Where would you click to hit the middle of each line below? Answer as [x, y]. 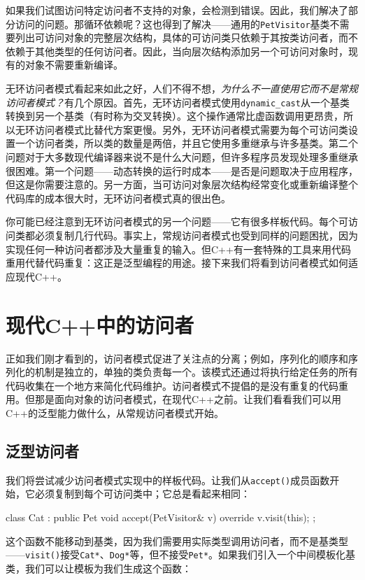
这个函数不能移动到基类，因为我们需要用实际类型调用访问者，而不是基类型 [177, 540]
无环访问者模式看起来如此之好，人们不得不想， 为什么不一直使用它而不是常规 [182, 89]
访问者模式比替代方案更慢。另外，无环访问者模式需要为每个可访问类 [191, 129]
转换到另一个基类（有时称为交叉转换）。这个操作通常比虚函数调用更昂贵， [174, 116]
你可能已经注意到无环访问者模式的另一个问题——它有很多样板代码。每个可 [177, 221]
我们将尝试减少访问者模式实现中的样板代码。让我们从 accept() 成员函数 [168, 480]
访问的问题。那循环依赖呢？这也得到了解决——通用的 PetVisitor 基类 [172, 23]
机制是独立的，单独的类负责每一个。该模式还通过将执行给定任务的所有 [196, 372]
